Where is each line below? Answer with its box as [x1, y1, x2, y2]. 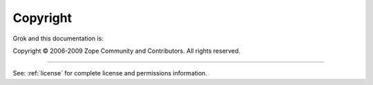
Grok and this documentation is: [12, 34, 104, 42]
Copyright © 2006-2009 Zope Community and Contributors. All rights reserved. [12, 47, 241, 55]
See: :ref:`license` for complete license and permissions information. [12, 69, 207, 77]
